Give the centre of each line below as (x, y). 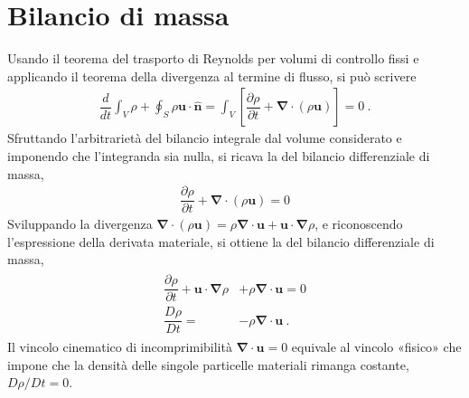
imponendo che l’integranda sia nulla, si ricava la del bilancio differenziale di (219, 155)
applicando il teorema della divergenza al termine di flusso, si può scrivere (212, 76)
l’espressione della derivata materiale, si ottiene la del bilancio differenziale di (221, 241)
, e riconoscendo (359, 224)
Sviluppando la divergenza (80, 224)
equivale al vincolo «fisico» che (376, 347)
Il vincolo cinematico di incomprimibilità (120, 347)
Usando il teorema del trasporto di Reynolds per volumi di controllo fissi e (213, 58)
